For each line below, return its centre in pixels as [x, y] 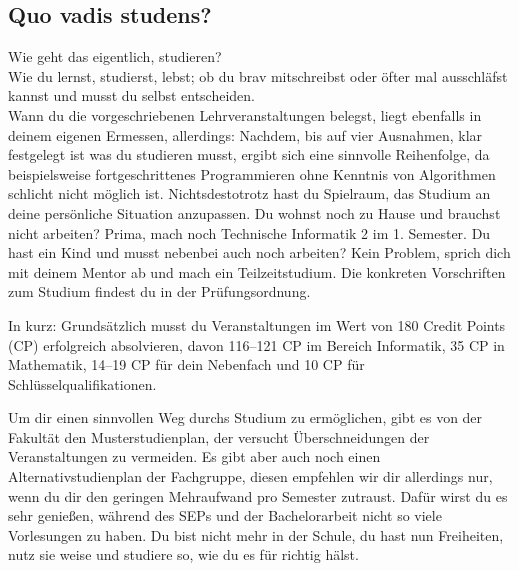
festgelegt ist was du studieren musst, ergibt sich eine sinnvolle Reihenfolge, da [249, 154]
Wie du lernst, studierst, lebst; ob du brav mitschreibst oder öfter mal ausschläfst [258, 75]
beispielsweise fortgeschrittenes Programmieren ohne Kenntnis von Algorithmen [252, 173]
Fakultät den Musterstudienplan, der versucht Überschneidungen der [219, 436]
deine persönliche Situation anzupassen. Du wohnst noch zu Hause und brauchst [254, 212]
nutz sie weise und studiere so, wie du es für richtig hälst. [183, 554]
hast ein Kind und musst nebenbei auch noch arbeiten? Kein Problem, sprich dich [259, 252]
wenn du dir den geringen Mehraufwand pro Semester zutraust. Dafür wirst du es [258, 495]
